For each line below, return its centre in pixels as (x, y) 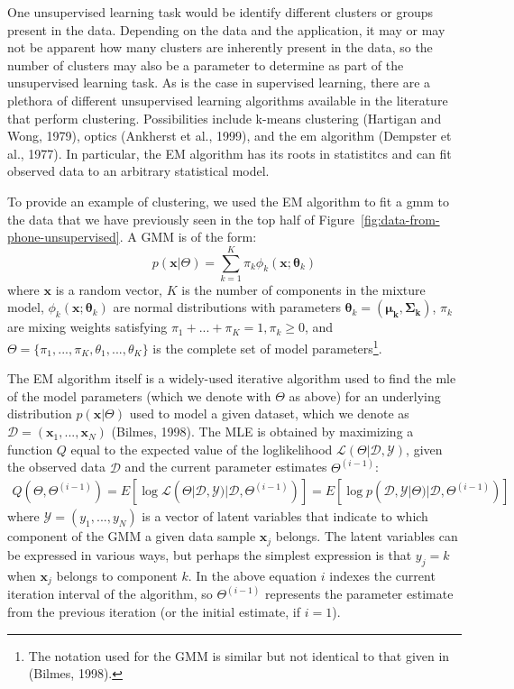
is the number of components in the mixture (303, 289)
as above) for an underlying (365, 395)
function (30, 449)
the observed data (57, 467)
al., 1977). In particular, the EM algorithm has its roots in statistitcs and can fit (229, 153)
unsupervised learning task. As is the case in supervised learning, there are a (219, 83)
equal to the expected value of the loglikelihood (202, 449)
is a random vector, (109, 289)
